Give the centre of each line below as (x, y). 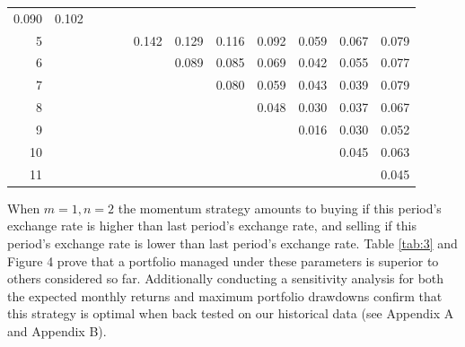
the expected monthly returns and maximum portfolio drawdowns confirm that (225, 295)
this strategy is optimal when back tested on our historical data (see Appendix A (231, 313)
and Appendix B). (57, 330)
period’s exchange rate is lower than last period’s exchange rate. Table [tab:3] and (232, 243)
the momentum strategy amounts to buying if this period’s (280, 208)
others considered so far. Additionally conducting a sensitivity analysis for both (226, 278)
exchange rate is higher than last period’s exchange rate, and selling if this (212, 226)
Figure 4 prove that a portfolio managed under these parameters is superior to (223, 260)
